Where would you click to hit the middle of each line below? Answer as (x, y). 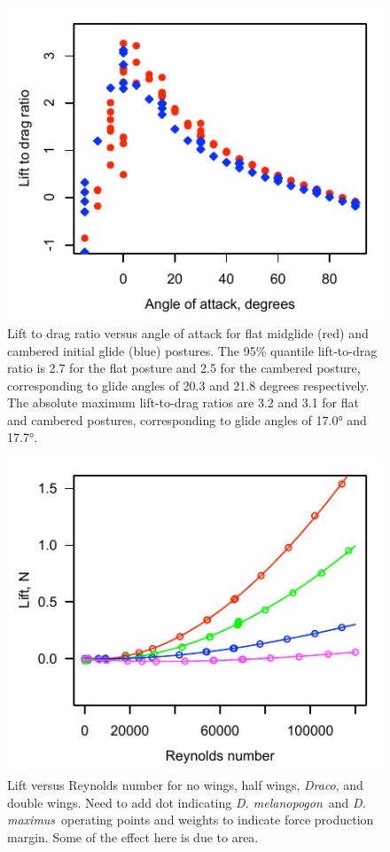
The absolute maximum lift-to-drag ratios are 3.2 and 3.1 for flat (183, 402)
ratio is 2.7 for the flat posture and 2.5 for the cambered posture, (184, 368)
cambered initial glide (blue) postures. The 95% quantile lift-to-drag (192, 350)
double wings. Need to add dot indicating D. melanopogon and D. (187, 802)
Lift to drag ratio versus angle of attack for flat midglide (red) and (188, 332)
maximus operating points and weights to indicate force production (191, 820)
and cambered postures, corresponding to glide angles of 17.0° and (187, 419)
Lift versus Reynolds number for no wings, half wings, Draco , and (185, 785)
